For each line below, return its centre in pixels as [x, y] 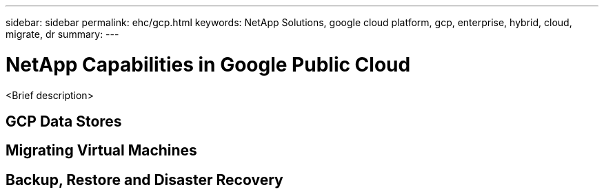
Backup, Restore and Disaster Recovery [144, 180]
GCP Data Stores [64, 121]
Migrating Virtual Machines [101, 151]
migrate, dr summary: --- [62, 34]
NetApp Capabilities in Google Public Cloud [208, 64]
